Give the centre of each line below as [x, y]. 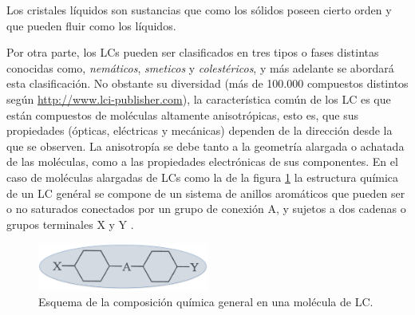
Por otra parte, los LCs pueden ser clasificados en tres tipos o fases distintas [193, 52]
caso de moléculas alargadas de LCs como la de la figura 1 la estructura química [203, 177]
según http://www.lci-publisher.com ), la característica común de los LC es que [199, 98]
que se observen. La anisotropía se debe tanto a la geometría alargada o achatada [206, 146]
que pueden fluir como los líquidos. [91, 25]
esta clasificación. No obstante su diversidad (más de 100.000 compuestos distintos [207, 83]
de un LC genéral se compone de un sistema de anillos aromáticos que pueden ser [206, 193]
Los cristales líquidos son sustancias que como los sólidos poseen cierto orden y [199, 10]
